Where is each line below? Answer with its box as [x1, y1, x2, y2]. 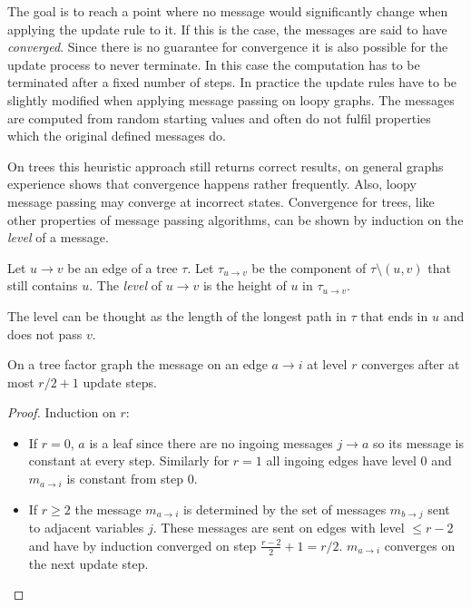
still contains [7, 276, 78, 295]
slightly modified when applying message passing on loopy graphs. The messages [7, 90, 455, 109]
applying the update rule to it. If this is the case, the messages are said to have [7, 19, 447, 38]
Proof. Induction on [7, 403, 116, 422]
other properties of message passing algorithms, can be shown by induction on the [7, 210, 464, 229]
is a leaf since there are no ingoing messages [89, 433, 333, 452]
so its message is [373, 433, 464, 452]
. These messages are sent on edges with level [152, 518, 405, 537]
